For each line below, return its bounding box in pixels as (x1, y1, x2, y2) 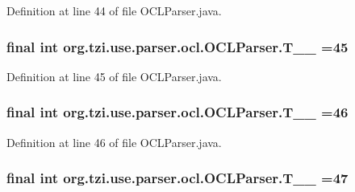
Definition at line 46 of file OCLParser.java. (6, 133, 222, 150)
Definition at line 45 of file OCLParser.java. (6, 67, 222, 84)
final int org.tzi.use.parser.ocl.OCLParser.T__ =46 (6, 102, 349, 122)
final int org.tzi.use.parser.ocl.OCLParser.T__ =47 (6, 168, 349, 188)
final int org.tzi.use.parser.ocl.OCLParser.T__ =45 (6, 36, 349, 56)
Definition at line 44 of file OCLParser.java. (6, 2, 222, 18)
